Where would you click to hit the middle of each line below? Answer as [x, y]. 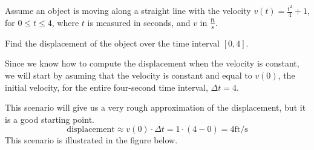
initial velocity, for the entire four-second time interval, [106, 87]
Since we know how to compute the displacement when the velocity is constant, [152, 63]
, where [65, 22]
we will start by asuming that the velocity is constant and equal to [129, 75]
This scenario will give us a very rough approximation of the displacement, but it [155, 107]
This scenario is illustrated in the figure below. [91, 140]
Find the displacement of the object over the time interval [112, 43]
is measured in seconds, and [139, 22]
